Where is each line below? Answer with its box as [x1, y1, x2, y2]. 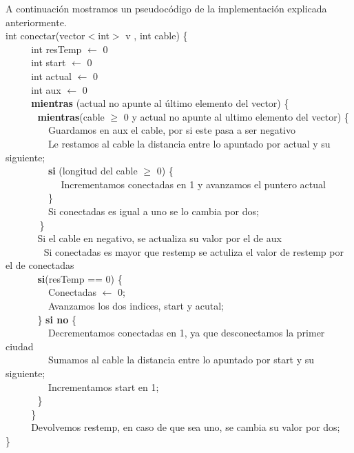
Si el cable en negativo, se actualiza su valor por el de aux [37, 231, 282, 245]
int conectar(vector [6, 28, 85, 43]
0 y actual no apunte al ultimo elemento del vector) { [123, 109, 349, 123]
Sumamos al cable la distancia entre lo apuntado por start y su [48, 352, 315, 367]
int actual [31, 68, 72, 83]
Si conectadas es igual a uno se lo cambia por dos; [48, 203, 259, 218]
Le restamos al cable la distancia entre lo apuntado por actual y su [48, 136, 331, 150]
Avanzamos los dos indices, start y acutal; [48, 299, 224, 313]
